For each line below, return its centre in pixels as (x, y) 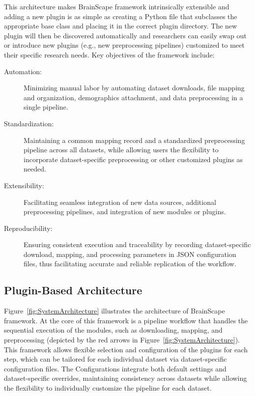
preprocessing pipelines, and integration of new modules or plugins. (125, 212)
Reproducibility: (28, 228)
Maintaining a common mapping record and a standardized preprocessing (134, 140)
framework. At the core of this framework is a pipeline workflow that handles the (126, 320)
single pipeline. (46, 107)
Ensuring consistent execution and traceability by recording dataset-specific (137, 244)
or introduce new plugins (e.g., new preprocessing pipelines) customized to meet (124, 45)
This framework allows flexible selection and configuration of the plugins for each (126, 349)
